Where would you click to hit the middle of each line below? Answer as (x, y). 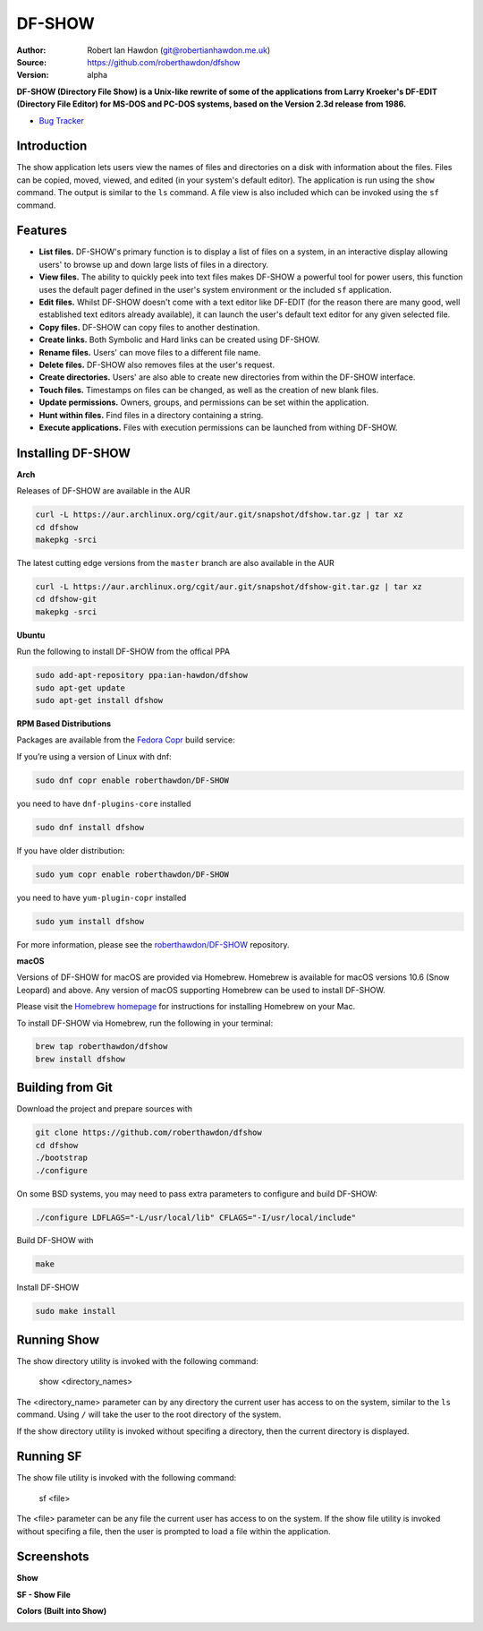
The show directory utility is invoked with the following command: (137, 1361)
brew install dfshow (80, 1059)
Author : (31, 50)
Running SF (49, 1457)
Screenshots (53, 1557)
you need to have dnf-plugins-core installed (104, 803)
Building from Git (65, 1088)
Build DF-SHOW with (55, 1240)
